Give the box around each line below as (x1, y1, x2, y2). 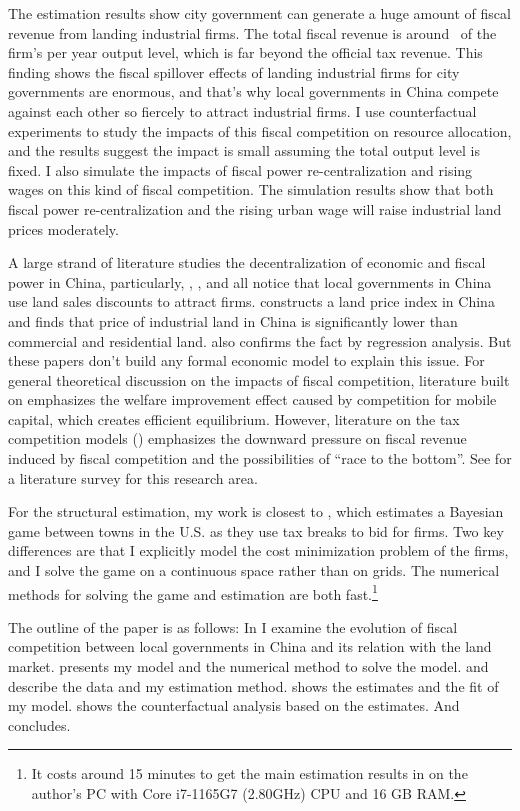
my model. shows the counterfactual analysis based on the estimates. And (8, 695, 460, 716)
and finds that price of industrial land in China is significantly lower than (8, 310, 458, 331)
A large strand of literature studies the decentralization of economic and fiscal (8, 252, 486, 273)
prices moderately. (8, 218, 119, 239)
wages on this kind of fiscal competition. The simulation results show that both (8, 179, 494, 200)
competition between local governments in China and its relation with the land (8, 636, 492, 657)
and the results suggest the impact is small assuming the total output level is (8, 140, 481, 161)
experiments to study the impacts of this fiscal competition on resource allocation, (8, 120, 512, 141)
